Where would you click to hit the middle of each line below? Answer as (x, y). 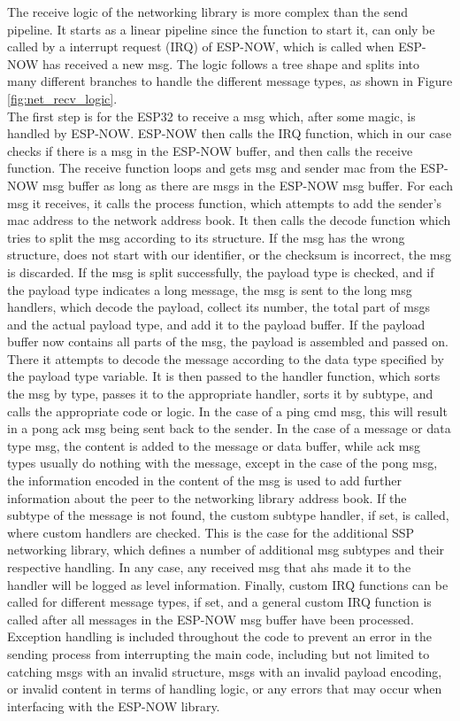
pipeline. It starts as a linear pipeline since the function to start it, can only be (221, 29)
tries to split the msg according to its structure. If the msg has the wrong (206, 237)
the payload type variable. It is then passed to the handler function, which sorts (224, 376)
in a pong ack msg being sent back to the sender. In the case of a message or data (229, 428)
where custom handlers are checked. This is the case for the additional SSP (211, 532)
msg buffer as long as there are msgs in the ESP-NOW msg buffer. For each (248, 185)
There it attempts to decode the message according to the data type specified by (226, 358)
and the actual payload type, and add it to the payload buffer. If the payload (216, 324)
